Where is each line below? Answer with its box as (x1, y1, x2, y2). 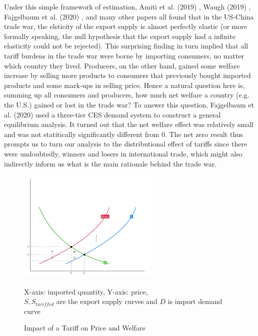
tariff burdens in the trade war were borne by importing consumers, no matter (4, 50, 244, 60)
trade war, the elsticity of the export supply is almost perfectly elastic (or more (4, 21, 247, 31)
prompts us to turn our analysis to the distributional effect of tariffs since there (4, 138, 247, 149)
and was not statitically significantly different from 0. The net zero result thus (4, 128, 243, 139)
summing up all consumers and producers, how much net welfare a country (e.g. (4, 89, 249, 100)
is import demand (167, 296, 222, 306)
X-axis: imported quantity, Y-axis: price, (24, 286, 148, 296)
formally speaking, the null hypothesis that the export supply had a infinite (4, 30, 235, 41)
